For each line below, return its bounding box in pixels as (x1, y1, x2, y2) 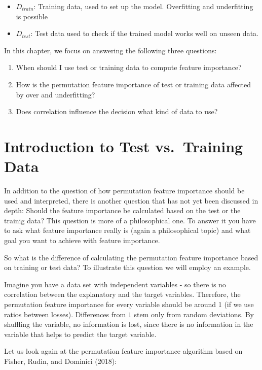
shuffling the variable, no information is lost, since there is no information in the (4, 319, 253, 329)
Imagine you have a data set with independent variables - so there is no (4, 279, 226, 289)
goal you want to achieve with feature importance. (4, 235, 160, 246)
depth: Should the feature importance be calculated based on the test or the (4, 205, 241, 216)
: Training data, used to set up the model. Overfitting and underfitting (33, 1, 253, 11)
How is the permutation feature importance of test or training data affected (16, 79, 251, 89)
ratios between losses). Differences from (4, 309, 126, 319)
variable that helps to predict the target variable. (4, 328, 157, 339)
